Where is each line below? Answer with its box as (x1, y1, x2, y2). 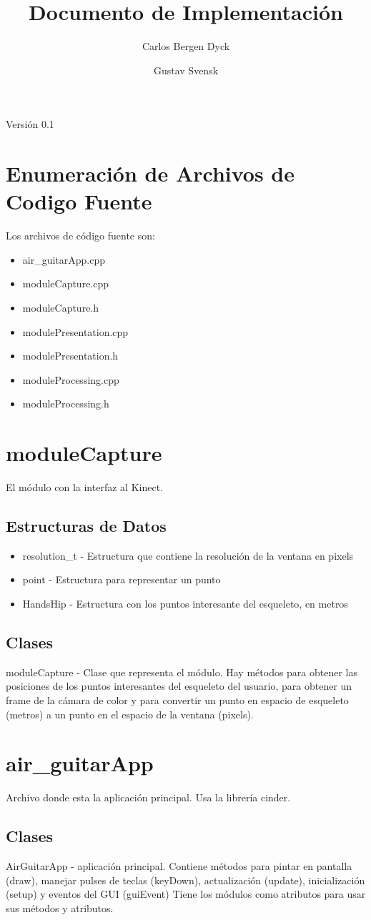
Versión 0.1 (6, 117, 54, 132)
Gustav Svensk (153, 62, 219, 77)
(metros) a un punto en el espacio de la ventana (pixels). (6, 706, 254, 721)
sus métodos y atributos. (6, 900, 114, 915)
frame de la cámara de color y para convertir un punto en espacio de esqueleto (6, 693, 349, 708)
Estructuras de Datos (6, 515, 167, 537)
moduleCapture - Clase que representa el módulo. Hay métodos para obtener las (6, 664, 358, 679)
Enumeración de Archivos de (6, 159, 295, 188)
